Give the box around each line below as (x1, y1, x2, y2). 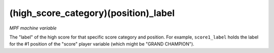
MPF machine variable (9, 25, 57, 31)
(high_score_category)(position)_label (9, 7, 175, 18)
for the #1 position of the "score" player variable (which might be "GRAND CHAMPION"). (9, 41, 195, 47)
